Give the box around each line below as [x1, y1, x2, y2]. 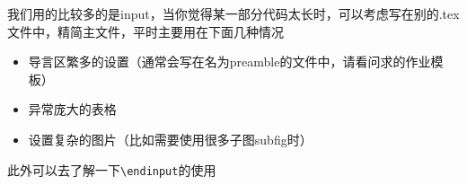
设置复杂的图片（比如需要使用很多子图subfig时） [28, 129, 313, 148]
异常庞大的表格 [28, 100, 117, 119]
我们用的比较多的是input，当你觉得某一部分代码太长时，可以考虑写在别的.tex [7, 4, 460, 22]
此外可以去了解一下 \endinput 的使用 [7, 160, 216, 179]
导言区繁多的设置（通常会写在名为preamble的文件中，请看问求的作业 [28, 52, 431, 71]
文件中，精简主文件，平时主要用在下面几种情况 [7, 22, 284, 40]
